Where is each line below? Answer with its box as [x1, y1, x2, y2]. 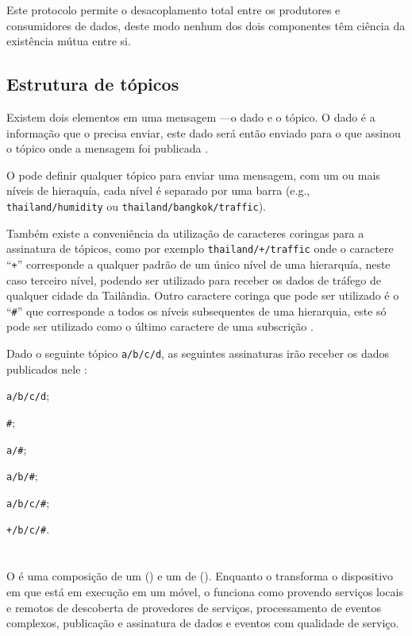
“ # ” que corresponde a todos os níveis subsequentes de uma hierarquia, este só [6, 302, 387, 319]
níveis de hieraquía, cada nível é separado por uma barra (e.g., [6, 182, 310, 199]
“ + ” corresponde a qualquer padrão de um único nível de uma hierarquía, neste [6, 255, 391, 272]
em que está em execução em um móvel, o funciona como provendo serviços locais [6, 583, 403, 599]
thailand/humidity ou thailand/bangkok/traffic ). [6, 197, 266, 214]
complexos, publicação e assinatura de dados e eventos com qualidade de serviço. [6, 615, 399, 631]
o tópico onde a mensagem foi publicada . [6, 140, 209, 157]
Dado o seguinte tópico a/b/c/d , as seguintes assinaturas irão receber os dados [6, 344, 390, 361]
